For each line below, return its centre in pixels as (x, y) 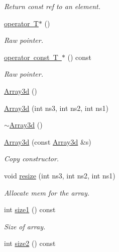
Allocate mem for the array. (47, 192)
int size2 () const (30, 243)
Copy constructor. (32, 159)
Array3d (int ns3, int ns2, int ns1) (56, 108)
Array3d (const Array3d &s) (48, 141)
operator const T (31, 57)
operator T (21, 23)
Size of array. (25, 226)
